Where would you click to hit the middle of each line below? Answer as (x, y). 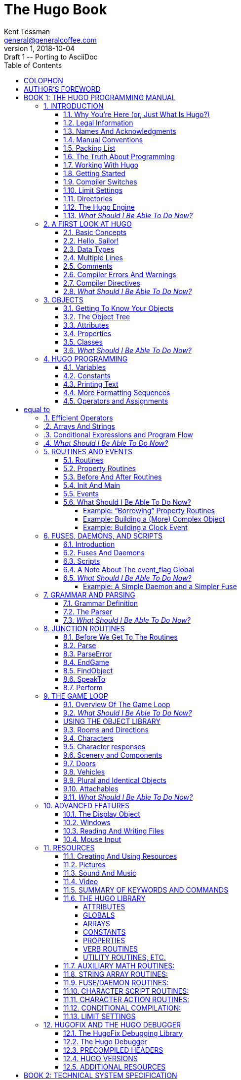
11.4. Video (81, 881)
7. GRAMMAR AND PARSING (89, 595)
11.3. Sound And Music (100, 873)
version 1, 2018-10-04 (40, 48)
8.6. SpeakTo (84, 679)
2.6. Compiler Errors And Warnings (120, 274)
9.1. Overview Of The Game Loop (117, 704)
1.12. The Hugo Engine (99, 207)
